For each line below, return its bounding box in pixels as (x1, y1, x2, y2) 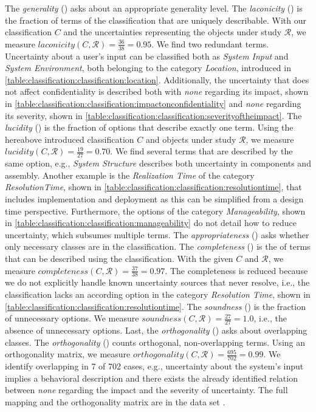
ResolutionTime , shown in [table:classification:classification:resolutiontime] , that (5, 180, 302, 193)
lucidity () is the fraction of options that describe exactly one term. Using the (5, 121, 294, 134)
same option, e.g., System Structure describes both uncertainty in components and (5, 157, 311, 170)
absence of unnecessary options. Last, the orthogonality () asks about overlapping (5, 323, 307, 336)
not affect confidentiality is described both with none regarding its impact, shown (5, 85, 309, 98)
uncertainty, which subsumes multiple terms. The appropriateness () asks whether (5, 228, 309, 241)
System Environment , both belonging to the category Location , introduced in (5, 61, 291, 74)
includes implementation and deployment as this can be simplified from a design (5, 192, 304, 205)
